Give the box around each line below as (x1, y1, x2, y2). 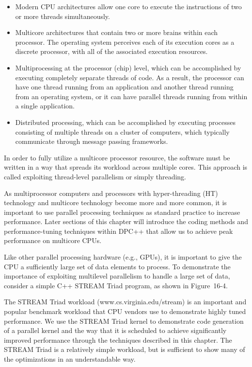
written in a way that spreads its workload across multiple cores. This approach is (4, 162, 248, 172)
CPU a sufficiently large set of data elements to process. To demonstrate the (4, 261, 231, 271)
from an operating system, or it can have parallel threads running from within (15, 91, 248, 101)
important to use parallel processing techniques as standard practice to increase (4, 207, 240, 217)
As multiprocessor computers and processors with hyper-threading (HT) (4, 188, 218, 198)
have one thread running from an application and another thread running (15, 82, 234, 92)
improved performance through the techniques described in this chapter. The (4, 334, 232, 345)
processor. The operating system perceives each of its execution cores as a (15, 36, 235, 47)
